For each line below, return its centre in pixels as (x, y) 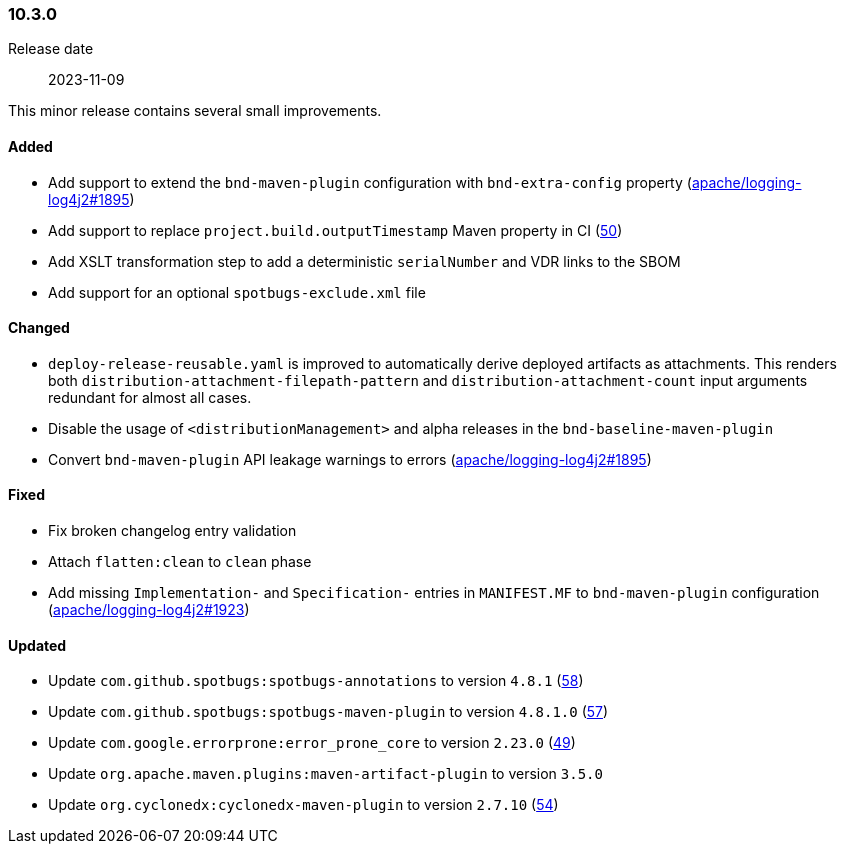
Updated (37, 645)
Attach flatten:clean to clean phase (180, 562)
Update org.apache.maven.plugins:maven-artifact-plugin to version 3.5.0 (325, 774)
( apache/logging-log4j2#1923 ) (149, 610)
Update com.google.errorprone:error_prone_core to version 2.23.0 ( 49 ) (312, 743)
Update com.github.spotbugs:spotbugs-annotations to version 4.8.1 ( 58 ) (316, 681)
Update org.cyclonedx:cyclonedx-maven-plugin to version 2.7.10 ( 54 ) (303, 805)
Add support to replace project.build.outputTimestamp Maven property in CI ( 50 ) (335, 230)
